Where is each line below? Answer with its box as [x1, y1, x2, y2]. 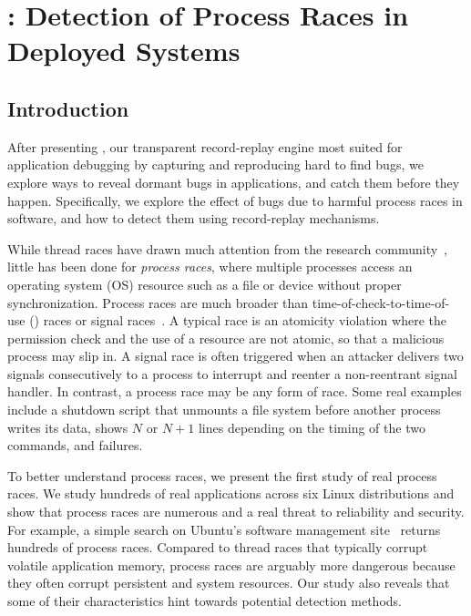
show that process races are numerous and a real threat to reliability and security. [7, 502, 465, 521]
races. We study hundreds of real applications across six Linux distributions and [7, 484, 455, 503]
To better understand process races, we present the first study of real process [7, 466, 437, 485]
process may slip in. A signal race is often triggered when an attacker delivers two [7, 346, 464, 365]
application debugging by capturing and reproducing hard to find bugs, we [7, 155, 424, 174]
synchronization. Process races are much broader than [7, 293, 309, 312]
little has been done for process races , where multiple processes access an [7, 257, 413, 276]
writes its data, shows [7, 417, 128, 436]
